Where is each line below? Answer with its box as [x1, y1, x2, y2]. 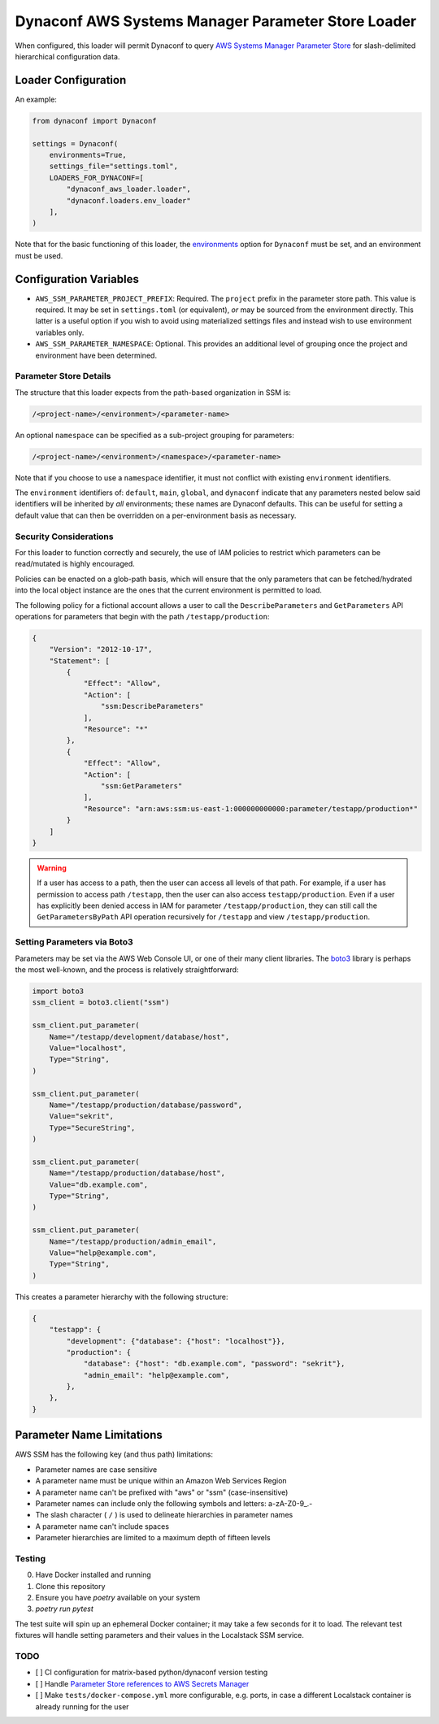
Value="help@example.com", [49, 1248, 158, 1257]
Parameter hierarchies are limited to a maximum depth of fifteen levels [35, 1533, 272, 1543]
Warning [37, 862, 67, 873]
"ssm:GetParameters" [100, 781, 183, 790]
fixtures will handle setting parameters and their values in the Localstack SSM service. [15, 1631, 305, 1640]
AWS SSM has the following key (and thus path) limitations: [15, 1449, 214, 1459]
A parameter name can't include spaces [35, 1521, 170, 1531]
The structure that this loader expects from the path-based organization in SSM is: [15, 387, 292, 397]
